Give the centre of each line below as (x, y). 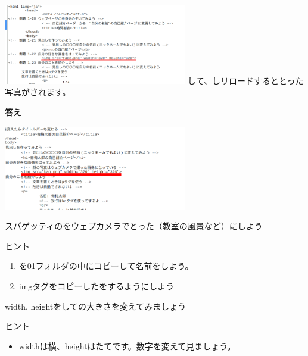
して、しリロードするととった (246, 80)
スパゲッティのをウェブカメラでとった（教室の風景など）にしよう (134, 226)
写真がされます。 (38, 92)
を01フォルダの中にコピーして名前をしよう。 (106, 266)
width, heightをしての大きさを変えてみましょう (96, 306)
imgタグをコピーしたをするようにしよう (97, 286)
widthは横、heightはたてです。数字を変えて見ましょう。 (127, 346)
